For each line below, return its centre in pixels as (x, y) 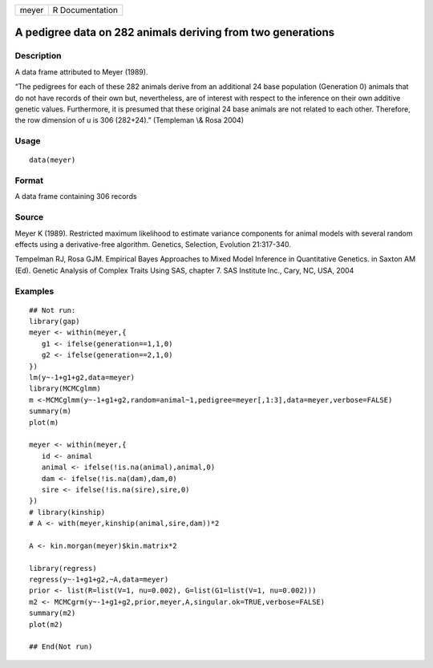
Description (38, 56)
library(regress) (63, 568)
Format (29, 180)
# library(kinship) (67, 512)
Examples (34, 291)
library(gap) (55, 322)
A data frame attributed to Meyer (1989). (81, 71)
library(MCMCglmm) (65, 389)
